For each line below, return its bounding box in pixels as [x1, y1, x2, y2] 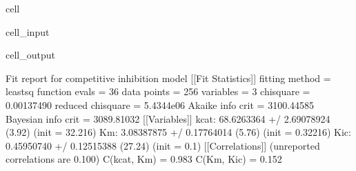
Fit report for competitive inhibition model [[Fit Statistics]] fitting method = [6, 70, 331, 85]
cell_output [6, 48, 55, 62]
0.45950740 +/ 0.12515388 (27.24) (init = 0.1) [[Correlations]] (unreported [6, 138, 320, 152]
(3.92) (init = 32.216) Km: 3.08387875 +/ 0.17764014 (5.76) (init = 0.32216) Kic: [6, 125, 351, 139]
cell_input [6, 24, 50, 39]
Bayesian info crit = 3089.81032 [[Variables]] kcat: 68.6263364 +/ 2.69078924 [6, 111, 330, 125]
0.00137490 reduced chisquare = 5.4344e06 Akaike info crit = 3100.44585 [6, 97, 315, 112]
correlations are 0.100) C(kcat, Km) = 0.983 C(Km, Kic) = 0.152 [6, 152, 282, 166]
